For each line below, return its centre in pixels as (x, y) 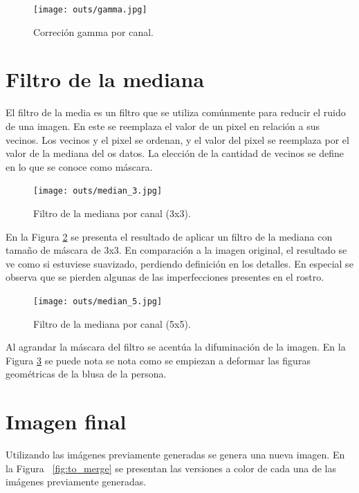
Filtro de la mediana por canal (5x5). (112, 323)
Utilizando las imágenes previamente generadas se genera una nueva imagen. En (175, 455)
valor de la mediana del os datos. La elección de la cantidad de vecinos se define (175, 153)
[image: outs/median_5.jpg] (98, 301)
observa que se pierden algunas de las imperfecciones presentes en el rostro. (165, 277)
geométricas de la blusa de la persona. (86, 374)
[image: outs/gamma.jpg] (90, 10)
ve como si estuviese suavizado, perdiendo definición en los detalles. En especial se (179, 263)
